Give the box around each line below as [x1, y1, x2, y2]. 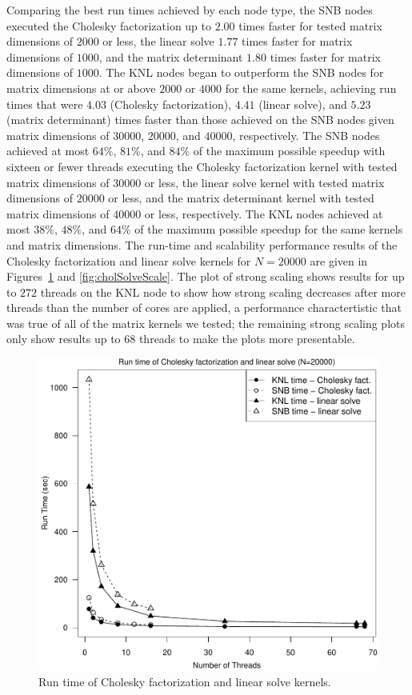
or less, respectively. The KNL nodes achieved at [144, 205, 383, 222]
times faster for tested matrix [238, 17, 382, 34]
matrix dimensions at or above [6, 79, 156, 96]
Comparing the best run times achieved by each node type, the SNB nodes [6, 2, 373, 18]
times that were [6, 95, 83, 112]
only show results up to [6, 330, 121, 347]
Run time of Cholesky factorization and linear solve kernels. [38, 673, 331, 690]
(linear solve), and [258, 95, 347, 112]
